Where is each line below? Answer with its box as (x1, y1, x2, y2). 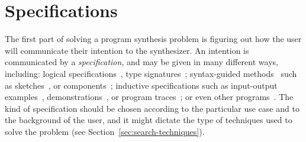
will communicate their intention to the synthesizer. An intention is (5, 44, 249, 56)
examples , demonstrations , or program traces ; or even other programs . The (5, 91, 294, 103)
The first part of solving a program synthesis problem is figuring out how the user (5, 33, 302, 45)
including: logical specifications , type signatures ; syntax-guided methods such (5, 67, 297, 79)
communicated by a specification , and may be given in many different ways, (5, 56, 278, 68)
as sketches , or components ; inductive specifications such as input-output (5, 79, 278, 91)
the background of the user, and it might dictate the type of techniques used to (5, 114, 292, 126)
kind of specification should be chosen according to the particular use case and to (5, 102, 299, 114)
